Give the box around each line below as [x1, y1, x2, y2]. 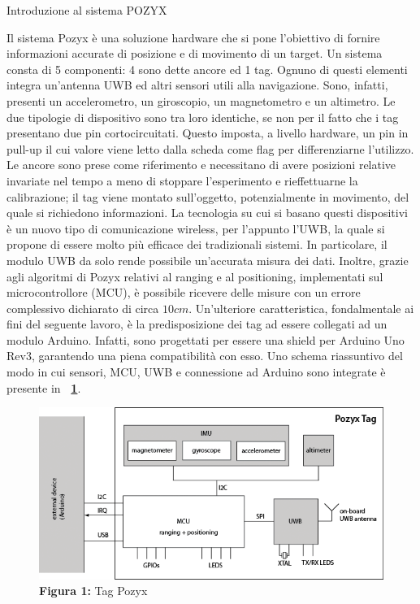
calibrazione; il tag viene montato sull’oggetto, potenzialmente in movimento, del [6, 188, 409, 205]
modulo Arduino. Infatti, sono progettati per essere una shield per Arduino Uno [6, 331, 405, 348]
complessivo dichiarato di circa [6, 299, 159, 316]
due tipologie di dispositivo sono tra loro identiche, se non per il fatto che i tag [6, 108, 399, 125]
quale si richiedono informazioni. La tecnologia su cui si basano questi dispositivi [6, 204, 408, 221]
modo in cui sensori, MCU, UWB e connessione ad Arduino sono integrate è [6, 363, 386, 380]
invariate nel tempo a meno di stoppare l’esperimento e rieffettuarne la [6, 172, 358, 189]
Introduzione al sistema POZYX [6, 2, 167, 18]
